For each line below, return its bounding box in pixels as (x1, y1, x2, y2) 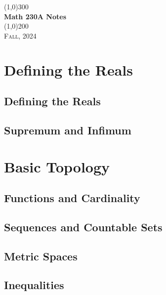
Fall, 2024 (4, 30, 37, 41)
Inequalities (4, 277, 64, 293)
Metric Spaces (4, 248, 78, 263)
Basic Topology (4, 156, 110, 176)
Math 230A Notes (4, 11, 66, 21)
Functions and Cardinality (4, 190, 140, 206)
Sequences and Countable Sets (4, 219, 163, 234)
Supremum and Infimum (4, 122, 131, 137)
